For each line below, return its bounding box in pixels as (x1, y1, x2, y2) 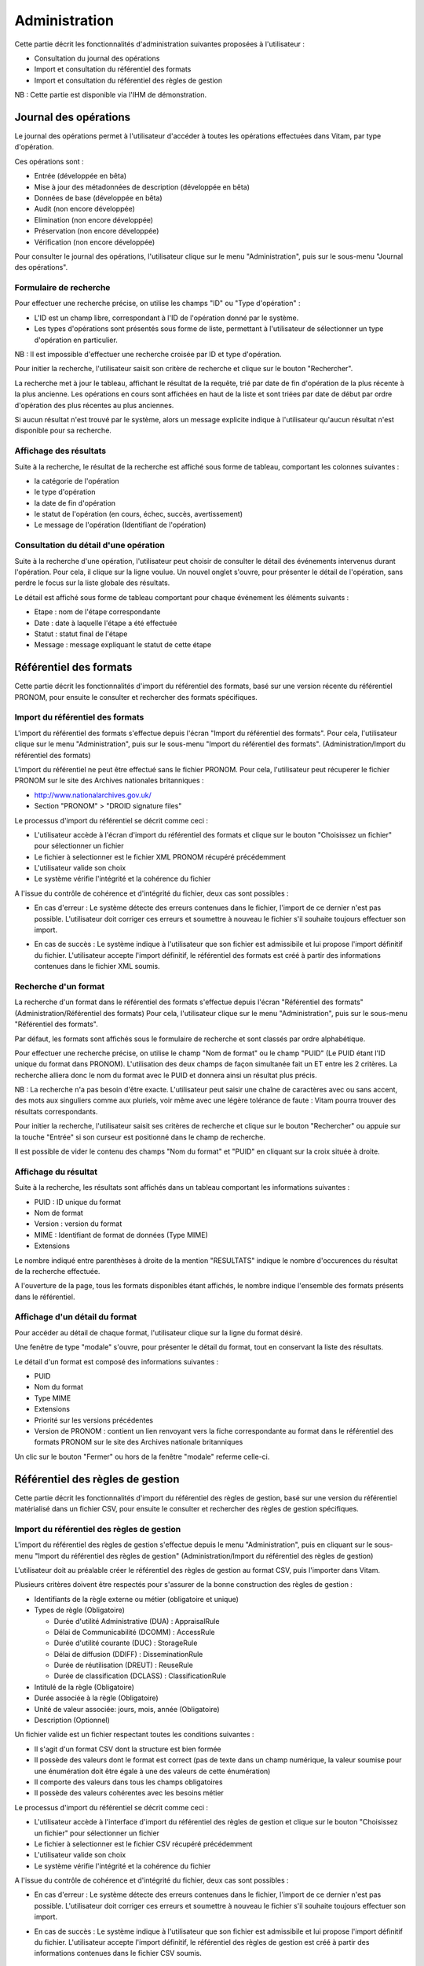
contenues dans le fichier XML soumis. (34, 962, 160, 971)
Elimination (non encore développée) (34, 215, 153, 224)
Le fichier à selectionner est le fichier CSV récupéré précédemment (34, 1839, 253, 1848)
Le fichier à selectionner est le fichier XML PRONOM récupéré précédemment (34, 852, 287, 861)
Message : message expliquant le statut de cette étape (34, 640, 212, 650)
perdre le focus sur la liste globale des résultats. (14, 578, 170, 587)
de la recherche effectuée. (14, 1266, 101, 1276)
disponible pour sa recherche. (14, 425, 111, 436)
